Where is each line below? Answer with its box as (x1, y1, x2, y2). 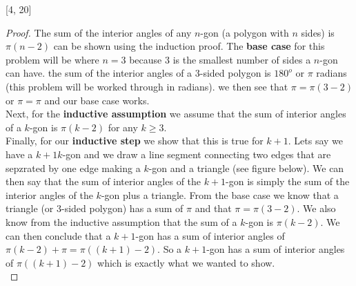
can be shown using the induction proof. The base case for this (53, 39, 325, 53)
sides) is (301, 25, 335, 39)
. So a (157, 242, 182, 256)
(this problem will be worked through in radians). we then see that (6, 79, 288, 93)
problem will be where (6, 52, 99, 66)
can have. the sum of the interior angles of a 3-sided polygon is (6, 66, 271, 80)
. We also (297, 201, 336, 216)
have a (6, 146, 33, 161)
